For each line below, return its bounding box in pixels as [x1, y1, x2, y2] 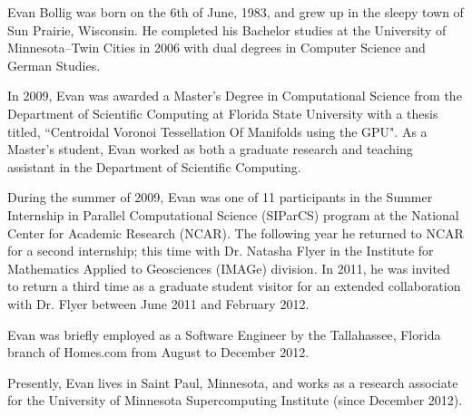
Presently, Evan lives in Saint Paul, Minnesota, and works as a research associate [7, 372, 458, 392]
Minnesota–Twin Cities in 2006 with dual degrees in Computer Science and [7, 38, 426, 57]
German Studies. [7, 55, 101, 74]
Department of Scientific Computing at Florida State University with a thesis [7, 103, 438, 122]
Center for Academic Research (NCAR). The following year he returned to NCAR [7, 223, 464, 242]
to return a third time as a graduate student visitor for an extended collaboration [7, 276, 461, 295]
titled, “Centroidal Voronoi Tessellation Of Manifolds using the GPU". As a [7, 121, 428, 140]
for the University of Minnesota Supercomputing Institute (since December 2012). [7, 391, 463, 410]
